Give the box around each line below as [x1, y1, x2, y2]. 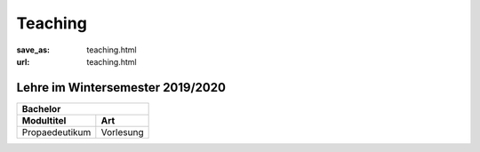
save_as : [16, 44, 51, 55]
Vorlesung [100, 125, 144, 138]
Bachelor [21, 102, 61, 115]
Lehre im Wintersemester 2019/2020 [16, 80, 227, 95]
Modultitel [21, 114, 67, 126]
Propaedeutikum [21, 125, 92, 138]
